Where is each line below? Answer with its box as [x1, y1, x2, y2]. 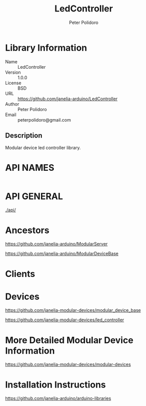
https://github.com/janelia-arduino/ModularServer [5, 241, 108, 247]
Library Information [5, 42, 87, 53]
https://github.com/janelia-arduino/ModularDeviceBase [5, 251, 119, 257]
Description [5, 132, 42, 140]
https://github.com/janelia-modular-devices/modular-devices [5, 362, 131, 368]
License [5, 80, 21, 86]
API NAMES [5, 162, 55, 173]
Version [5, 69, 21, 75]
